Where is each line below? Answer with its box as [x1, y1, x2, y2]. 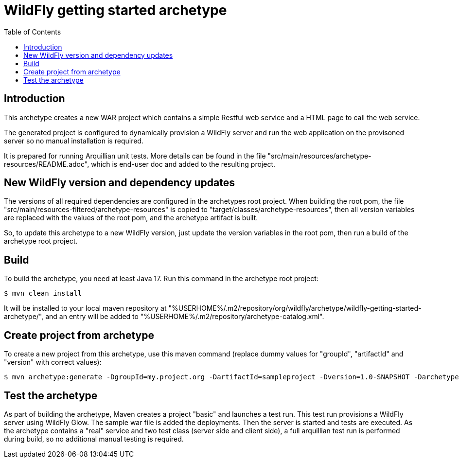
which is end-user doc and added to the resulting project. [91, 160, 276, 168]
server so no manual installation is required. [4, 136, 143, 145]
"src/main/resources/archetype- [267, 151, 371, 160]
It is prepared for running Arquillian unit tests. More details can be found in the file [4, 151, 266, 160]
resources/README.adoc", [4, 160, 89, 168]
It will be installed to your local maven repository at [4, 304, 167, 313]
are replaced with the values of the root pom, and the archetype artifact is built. [4, 213, 258, 222]
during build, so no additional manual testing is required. [4, 434, 184, 443]
